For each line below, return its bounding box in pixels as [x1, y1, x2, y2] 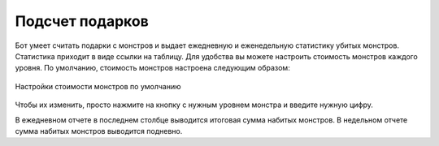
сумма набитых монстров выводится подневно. [15, 126, 183, 135]
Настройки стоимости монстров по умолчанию [15, 81, 182, 91]
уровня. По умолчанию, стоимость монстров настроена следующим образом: [15, 63, 290, 73]
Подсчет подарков [15, 12, 150, 30]
